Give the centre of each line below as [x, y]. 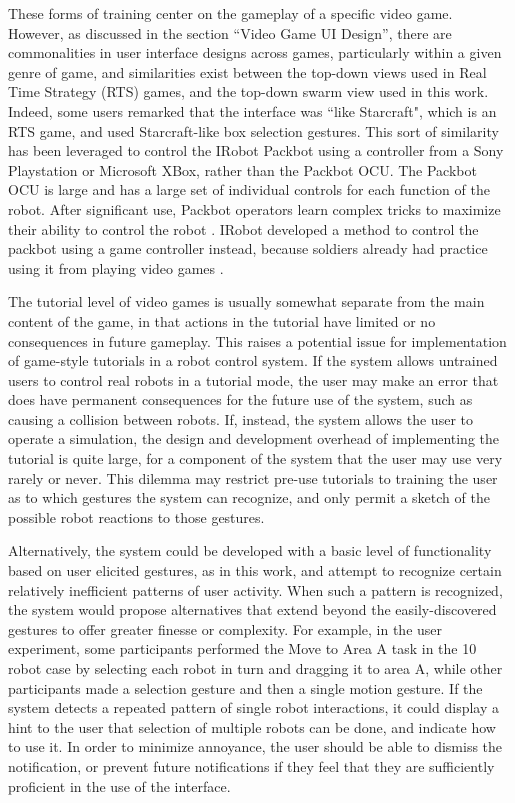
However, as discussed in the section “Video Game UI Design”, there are [230, 32]
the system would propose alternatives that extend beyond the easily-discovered [252, 609]
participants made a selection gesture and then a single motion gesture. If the [245, 687]
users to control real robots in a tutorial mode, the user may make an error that [253, 379]
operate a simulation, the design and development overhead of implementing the [254, 438]
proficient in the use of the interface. [119, 785]
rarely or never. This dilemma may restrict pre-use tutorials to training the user [253, 477]
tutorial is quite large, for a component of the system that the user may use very [255, 458]
